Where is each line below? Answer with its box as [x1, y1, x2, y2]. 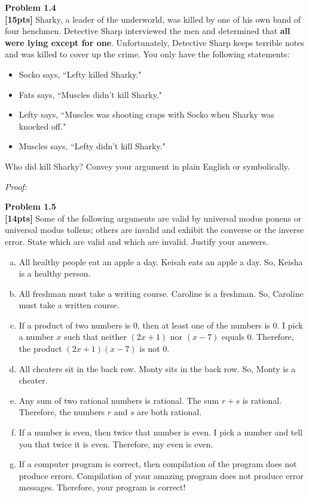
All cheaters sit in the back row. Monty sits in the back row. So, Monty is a [19, 362, 296, 375]
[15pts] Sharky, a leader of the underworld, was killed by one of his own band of [5, 13, 301, 25]
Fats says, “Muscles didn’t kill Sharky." [19, 88, 163, 100]
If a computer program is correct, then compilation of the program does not [19, 458, 297, 470]
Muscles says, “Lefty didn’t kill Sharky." [19, 140, 166, 152]
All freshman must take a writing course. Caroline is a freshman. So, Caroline [19, 287, 304, 299]
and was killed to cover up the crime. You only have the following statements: [5, 48, 290, 60]
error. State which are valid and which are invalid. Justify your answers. [5, 235, 268, 247]
